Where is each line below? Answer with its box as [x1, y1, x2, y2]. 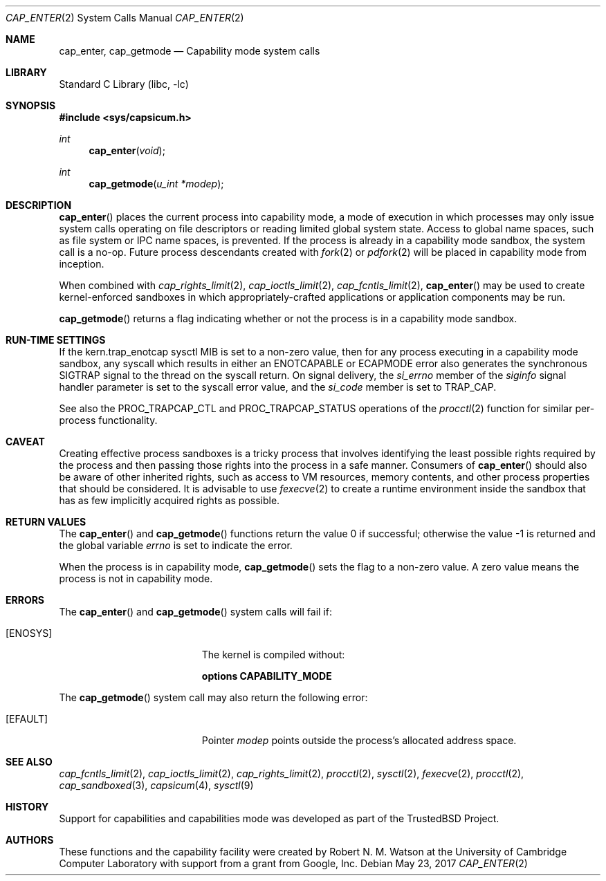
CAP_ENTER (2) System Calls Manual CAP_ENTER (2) [6, 12, 244, 24]
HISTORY [6, 801, 49, 813]
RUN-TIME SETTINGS [6, 334, 106, 346]
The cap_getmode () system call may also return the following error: [59, 692, 368, 703]
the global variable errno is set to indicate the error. [59, 539, 293, 551]
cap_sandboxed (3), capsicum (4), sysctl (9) [59, 779, 254, 791]
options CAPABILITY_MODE [201, 670, 332, 682]
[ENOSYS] [6, 627, 53, 639]
